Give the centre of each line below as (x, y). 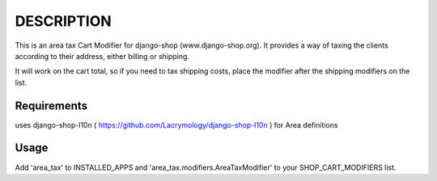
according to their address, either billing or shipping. (102, 56)
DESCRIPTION (64, 21)
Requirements (51, 105)
